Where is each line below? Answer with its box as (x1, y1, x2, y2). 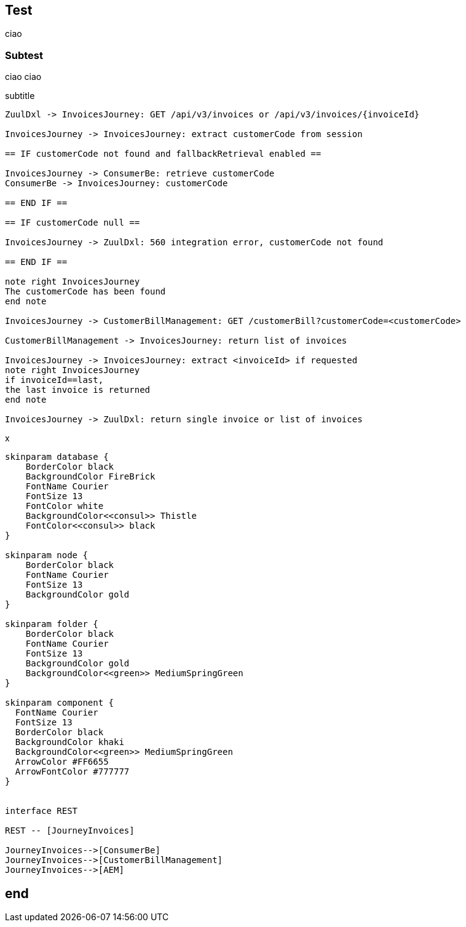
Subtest (5, 49, 43, 61)
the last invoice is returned (5, 385, 151, 395)
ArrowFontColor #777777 (15, 767, 130, 777)
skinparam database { (5, 452, 109, 462)
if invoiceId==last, (5, 375, 104, 385)
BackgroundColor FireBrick (25, 471, 156, 482)
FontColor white (25, 501, 104, 511)
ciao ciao (5, 71, 42, 82)
